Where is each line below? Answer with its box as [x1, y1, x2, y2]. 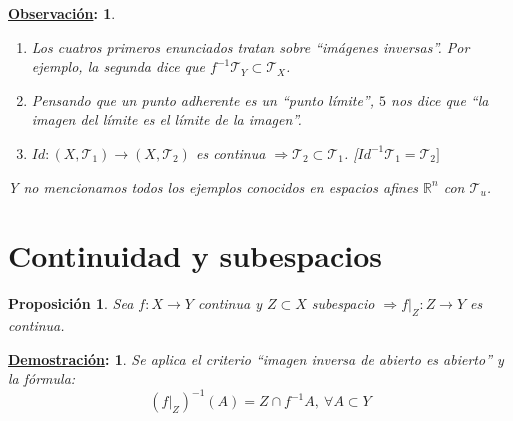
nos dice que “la [391, 89, 489, 110]
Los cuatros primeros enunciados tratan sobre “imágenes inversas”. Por [31, 36, 470, 57]
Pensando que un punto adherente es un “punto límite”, [31, 89, 374, 110]
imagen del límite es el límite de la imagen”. [31, 109, 302, 130]
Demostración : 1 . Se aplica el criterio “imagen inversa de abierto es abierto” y [8, 348, 504, 369]
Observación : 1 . [8, 3, 116, 23]
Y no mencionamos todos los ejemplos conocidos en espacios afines [8, 176, 419, 197]
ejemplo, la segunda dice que [31, 56, 206, 77]
